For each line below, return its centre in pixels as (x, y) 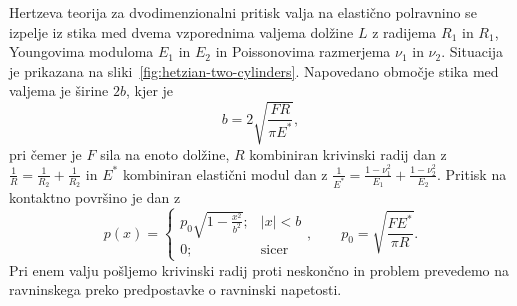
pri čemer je (45, 153)
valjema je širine (59, 90)
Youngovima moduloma (81, 51)
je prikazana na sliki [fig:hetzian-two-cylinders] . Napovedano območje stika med (254, 70)
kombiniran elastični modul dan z (225, 173)
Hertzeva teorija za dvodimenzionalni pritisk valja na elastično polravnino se (243, 12)
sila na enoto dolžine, (165, 153)
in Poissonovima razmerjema (303, 51)
